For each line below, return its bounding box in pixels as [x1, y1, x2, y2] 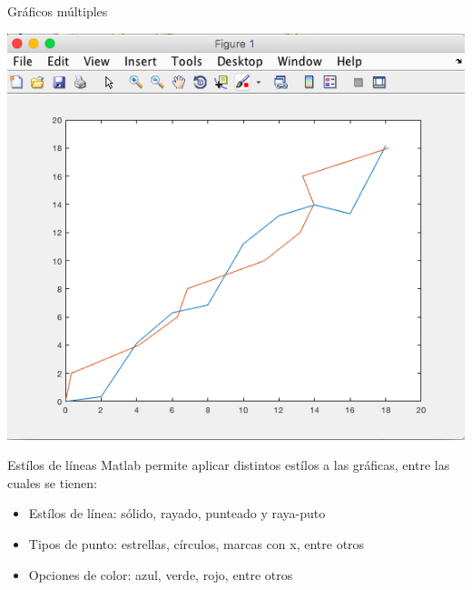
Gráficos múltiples [7, 2, 108, 20]
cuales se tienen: [7, 473, 97, 492]
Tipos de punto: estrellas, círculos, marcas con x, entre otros [28, 535, 365, 554]
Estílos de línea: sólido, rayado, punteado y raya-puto [28, 504, 326, 523]
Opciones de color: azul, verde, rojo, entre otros [28, 565, 293, 584]
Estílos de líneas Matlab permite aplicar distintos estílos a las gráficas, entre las [7, 455, 450, 475]
